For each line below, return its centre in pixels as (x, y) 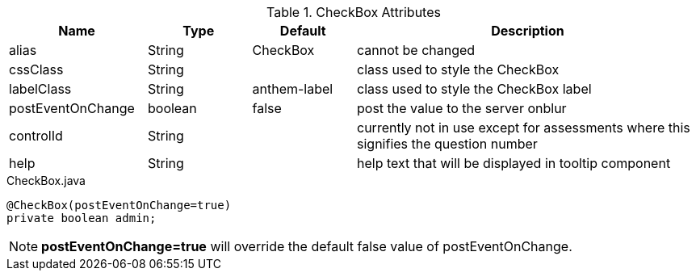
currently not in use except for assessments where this (524, 128)
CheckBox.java (46, 180)
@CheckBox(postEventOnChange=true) (119, 205)
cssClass (36, 69)
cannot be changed (416, 50)
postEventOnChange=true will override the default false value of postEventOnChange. (307, 246)
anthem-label (293, 89)
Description (528, 31)
